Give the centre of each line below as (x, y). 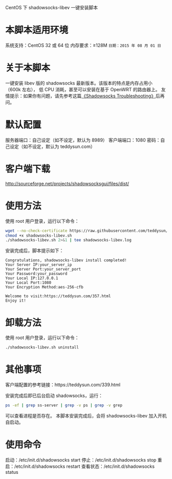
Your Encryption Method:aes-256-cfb (44, 287)
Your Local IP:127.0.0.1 (32, 278)
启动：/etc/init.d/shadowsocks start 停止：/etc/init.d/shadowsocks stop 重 (84, 460)
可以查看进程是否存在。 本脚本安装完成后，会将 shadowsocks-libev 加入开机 (86, 415)
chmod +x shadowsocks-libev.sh (39, 235)
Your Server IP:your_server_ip (39, 265)
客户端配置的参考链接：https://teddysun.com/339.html (63, 385)
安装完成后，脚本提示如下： (35, 251)
